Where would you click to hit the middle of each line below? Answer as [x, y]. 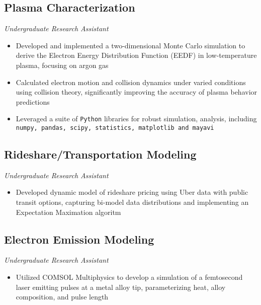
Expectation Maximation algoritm [68, 212]
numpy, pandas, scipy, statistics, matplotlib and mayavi [115, 128]
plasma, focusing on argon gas [62, 65]
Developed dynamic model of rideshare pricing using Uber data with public [132, 192]
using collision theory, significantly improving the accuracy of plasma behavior [137, 92]
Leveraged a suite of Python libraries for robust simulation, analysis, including [136, 119]
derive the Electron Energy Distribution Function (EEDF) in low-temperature [136, 55]
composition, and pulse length [62, 297]
